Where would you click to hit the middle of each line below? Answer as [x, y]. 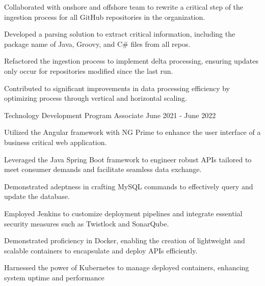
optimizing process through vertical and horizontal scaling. [96, 98]
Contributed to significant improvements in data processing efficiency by [117, 88]
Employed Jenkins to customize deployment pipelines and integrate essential [123, 213]
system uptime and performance [54, 277]
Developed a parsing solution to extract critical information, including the [120, 34]
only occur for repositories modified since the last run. [89, 70]
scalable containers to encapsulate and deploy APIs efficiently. [101, 250]
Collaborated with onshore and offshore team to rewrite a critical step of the [124, 7]
